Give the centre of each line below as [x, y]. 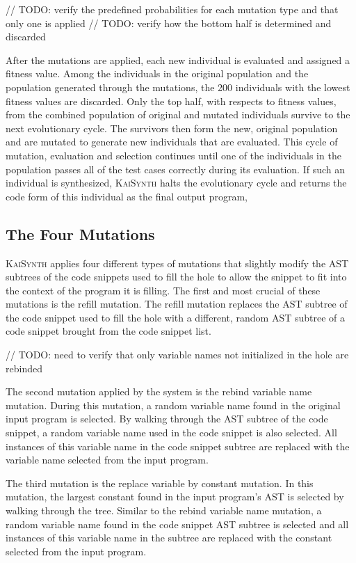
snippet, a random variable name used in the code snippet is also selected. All [171, 433]
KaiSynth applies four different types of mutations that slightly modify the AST [177, 263]
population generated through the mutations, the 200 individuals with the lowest [178, 87]
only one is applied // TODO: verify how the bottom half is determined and [169, 23]
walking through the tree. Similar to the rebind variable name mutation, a [164, 510]
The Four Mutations [80, 233]
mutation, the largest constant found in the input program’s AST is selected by [175, 497]
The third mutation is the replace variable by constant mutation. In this [160, 483]
